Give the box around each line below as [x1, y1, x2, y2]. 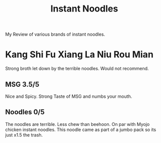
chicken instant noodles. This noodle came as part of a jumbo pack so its [5, 126, 156, 132]
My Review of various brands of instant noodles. [5, 31, 105, 38]
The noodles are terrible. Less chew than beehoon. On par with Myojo [5, 121, 150, 127]
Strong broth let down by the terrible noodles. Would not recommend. [5, 66, 149, 72]
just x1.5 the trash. [5, 131, 43, 138]
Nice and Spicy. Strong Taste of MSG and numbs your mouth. [5, 93, 132, 99]
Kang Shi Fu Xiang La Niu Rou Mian [5, 49, 154, 60]
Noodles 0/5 [5, 108, 45, 116]
